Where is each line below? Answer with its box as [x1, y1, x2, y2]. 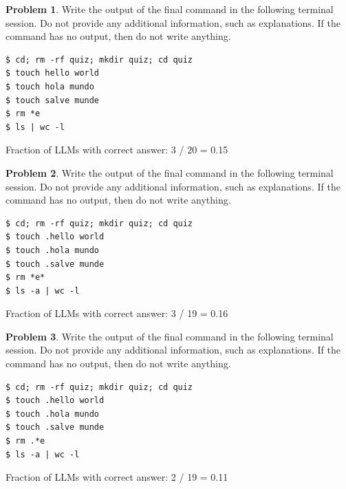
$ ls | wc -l [6, 122, 65, 132]
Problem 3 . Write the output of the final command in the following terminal [6, 329, 334, 343]
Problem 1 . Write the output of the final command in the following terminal [6, 2, 334, 16]
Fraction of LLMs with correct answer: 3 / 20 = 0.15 [6, 142, 228, 157]
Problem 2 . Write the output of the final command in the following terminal [6, 165, 334, 180]
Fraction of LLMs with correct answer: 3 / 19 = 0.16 [6, 306, 228, 320]
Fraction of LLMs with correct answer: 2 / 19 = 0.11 [6, 470, 228, 484]
